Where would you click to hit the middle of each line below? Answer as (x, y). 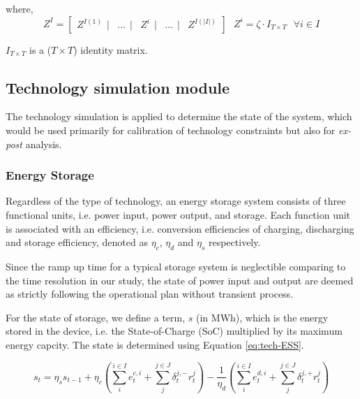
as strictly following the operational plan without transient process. (150, 294)
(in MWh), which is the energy (262, 317)
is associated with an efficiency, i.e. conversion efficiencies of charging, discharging (180, 228)
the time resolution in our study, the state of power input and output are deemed (180, 280)
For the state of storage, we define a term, (96, 317)
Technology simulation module (118, 87)
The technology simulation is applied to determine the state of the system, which (179, 116)
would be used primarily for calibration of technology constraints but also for (171, 130)
